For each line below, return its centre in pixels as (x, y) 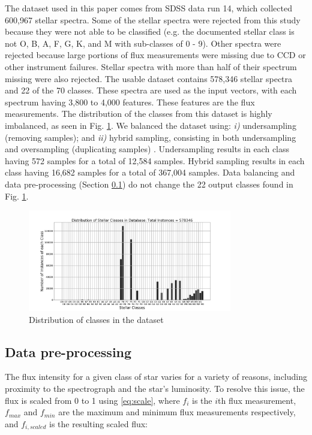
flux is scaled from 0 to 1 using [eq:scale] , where (92, 400)
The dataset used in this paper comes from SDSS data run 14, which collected (148, 8)
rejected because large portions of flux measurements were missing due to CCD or (155, 55)
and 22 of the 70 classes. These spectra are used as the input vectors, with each (151, 90)
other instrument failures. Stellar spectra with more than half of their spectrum (151, 66)
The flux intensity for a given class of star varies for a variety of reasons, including (156, 377)
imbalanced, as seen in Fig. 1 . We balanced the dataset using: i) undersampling (151, 125)
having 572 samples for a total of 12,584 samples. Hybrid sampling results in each (155, 160)
